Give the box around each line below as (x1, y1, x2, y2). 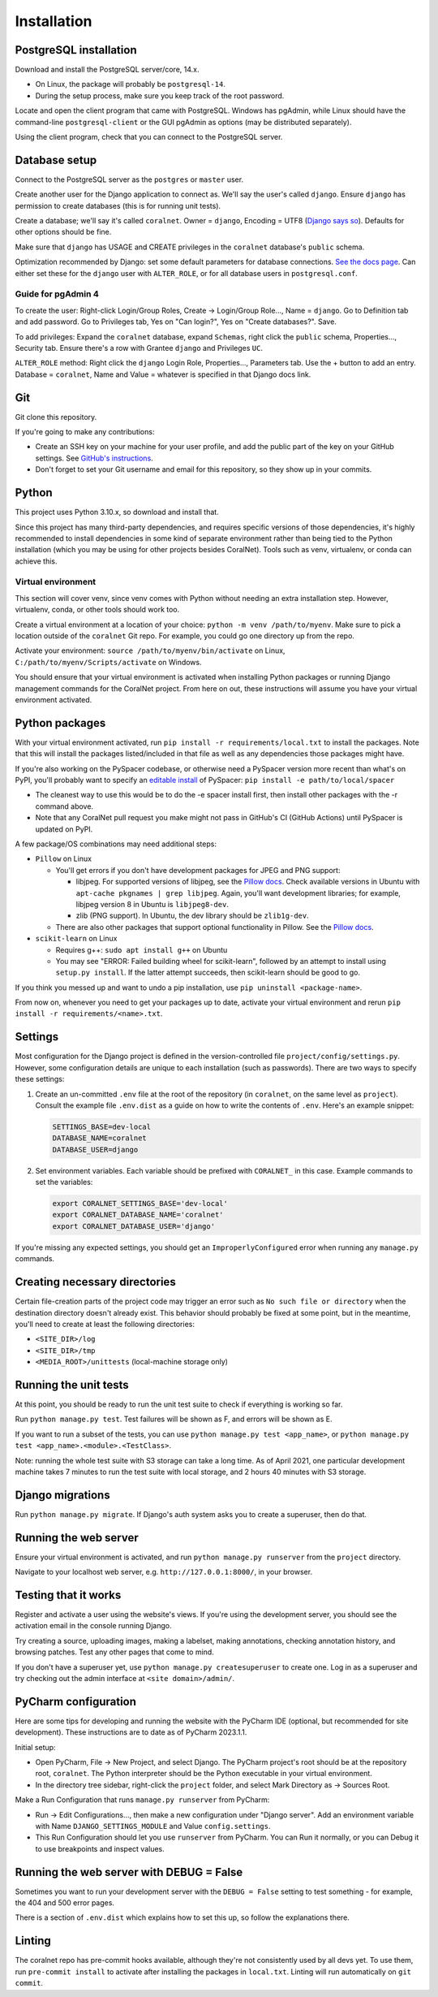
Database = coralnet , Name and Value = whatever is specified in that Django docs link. (15, 370, 311, 379)
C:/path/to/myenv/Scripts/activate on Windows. (15, 657, 202, 667)
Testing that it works (15, 1588, 122, 1601)
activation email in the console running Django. (15, 1621, 172, 1631)
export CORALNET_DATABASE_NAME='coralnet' (52, 1210, 224, 1220)
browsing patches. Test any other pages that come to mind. (15, 1647, 214, 1657)
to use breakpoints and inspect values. (35, 1844, 165, 1853)
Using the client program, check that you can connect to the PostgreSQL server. (15, 132, 283, 142)
